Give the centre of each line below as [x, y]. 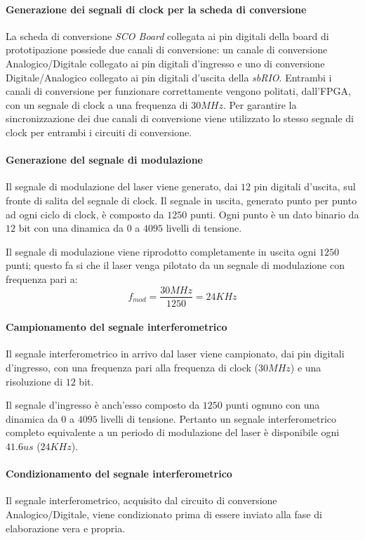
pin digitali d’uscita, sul [305, 186]
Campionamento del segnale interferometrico [117, 327]
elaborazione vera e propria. [66, 528]
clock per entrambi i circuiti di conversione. [99, 132]
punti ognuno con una [273, 405]
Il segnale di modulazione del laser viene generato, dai [122, 186]
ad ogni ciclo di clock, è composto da [85, 214]
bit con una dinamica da [71, 228]
